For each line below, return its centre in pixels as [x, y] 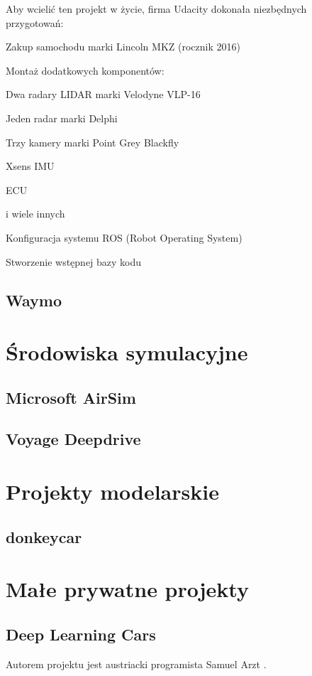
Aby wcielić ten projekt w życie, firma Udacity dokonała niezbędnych [156, 9]
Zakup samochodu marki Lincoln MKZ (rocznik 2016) [123, 47]
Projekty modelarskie [112, 492]
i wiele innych [35, 214]
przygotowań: [35, 22]
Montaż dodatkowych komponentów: [85, 70]
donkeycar [44, 536]
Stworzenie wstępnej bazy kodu [74, 261]
